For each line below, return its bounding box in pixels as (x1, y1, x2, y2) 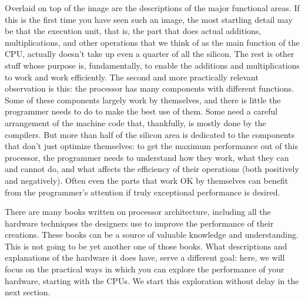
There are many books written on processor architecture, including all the (5, 205, 271, 218)
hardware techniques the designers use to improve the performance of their (5, 217, 274, 229)
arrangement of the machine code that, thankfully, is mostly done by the (5, 116, 266, 129)
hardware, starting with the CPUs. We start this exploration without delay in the (5, 274, 299, 286)
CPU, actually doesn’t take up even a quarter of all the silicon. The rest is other (5, 48, 294, 60)
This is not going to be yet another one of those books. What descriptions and (5, 240, 287, 252)
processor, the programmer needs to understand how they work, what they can (5, 151, 289, 163)
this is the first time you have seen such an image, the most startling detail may (5, 13, 293, 25)
